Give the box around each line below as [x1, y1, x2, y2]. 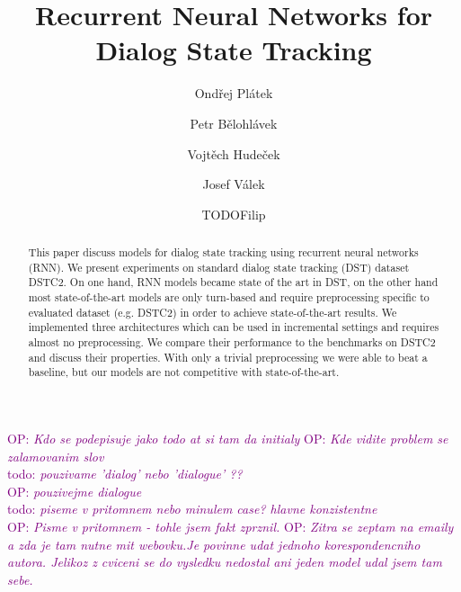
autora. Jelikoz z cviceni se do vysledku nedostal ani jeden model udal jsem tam [7, 552, 442, 571]
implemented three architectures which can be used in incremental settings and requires [28, 319, 439, 335]
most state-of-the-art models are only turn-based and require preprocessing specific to [28, 290, 430, 305]
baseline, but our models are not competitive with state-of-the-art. [28, 364, 340, 380]
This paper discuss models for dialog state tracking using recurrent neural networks [28, 245, 419, 260]
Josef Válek [202, 175, 265, 193]
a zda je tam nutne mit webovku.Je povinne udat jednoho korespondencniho [7, 534, 421, 553]
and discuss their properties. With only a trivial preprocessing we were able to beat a [28, 349, 428, 364]
